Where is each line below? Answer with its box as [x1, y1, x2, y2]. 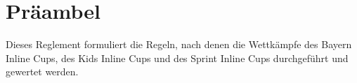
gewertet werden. [6, 64, 79, 79]
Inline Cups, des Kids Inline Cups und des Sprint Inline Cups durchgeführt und [6, 50, 349, 65]
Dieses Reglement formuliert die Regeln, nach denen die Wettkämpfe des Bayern [6, 37, 352, 52]
